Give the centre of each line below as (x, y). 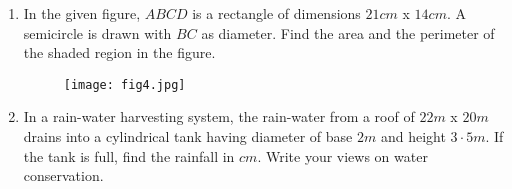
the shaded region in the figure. (119, 52)
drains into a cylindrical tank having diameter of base (188, 136)
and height (413, 136)
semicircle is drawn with (97, 32)
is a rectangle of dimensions (276, 13)
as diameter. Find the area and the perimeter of (348, 32)
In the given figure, (82, 13)
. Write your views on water (342, 155)
